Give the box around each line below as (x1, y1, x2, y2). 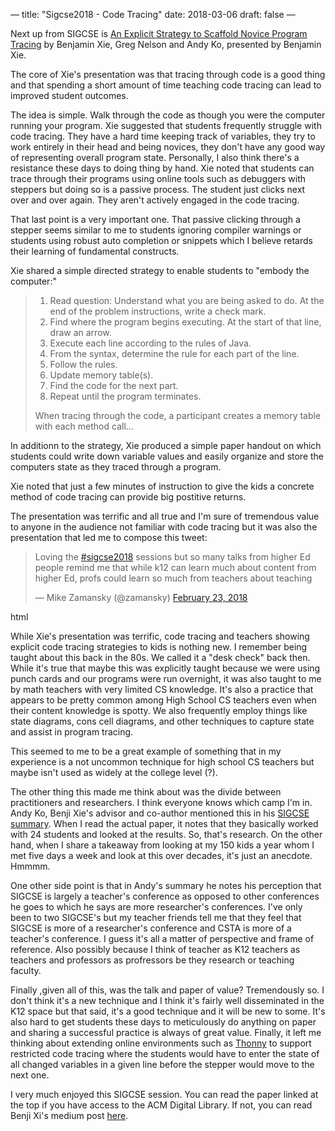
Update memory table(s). (49, 369, 154, 381)
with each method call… (34, 420, 134, 432)
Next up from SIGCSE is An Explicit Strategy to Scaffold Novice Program (10, 28, 308, 39)
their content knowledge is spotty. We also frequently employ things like (10, 705, 308, 716)
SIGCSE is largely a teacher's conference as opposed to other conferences (10, 890, 320, 902)
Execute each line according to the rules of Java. (49, 337, 252, 349)
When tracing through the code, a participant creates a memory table (34, 410, 322, 421)
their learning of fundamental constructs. (10, 245, 180, 257)
